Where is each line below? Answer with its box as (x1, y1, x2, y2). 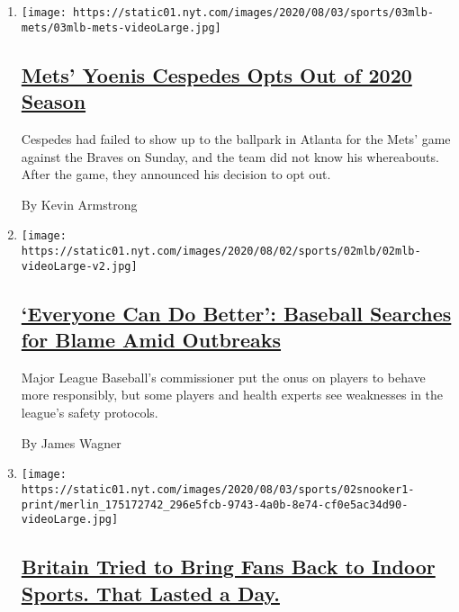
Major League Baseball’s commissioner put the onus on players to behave (21, 367, 426, 386)
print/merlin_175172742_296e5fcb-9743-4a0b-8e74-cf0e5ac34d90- (21, 498, 409, 511)
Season (21, 87, 86, 115)
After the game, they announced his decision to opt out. (21, 165, 331, 184)
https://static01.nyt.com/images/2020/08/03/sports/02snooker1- (21, 482, 415, 496)
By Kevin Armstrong (21, 194, 138, 213)
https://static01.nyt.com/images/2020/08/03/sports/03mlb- (73, 6, 434, 19)
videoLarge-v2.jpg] (21, 259, 138, 273)
